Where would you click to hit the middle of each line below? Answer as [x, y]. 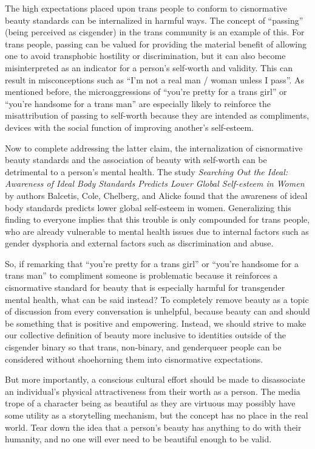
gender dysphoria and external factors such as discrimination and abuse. [139, 243]
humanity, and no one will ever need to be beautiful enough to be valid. [138, 439]
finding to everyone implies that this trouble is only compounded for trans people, [157, 219]
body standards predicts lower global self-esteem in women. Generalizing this [148, 207]
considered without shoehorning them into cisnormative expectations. [134, 359]
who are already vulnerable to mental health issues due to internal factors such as [157, 231]
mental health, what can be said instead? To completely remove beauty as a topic [157, 299]
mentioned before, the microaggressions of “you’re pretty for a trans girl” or [146, 92]
